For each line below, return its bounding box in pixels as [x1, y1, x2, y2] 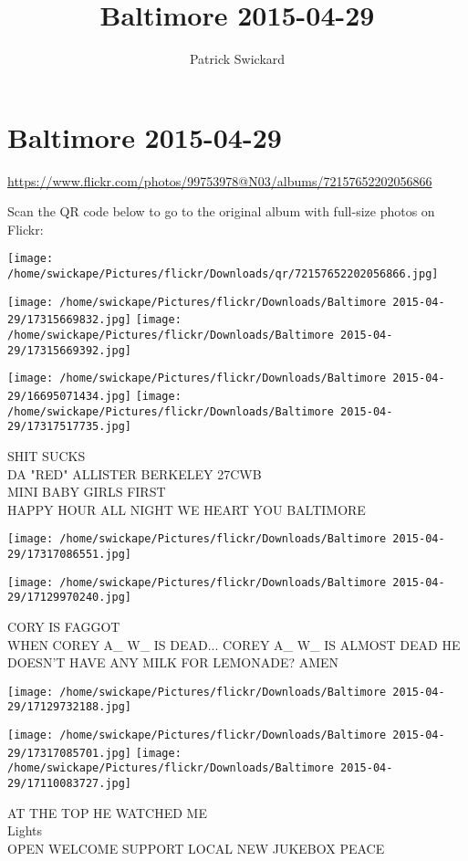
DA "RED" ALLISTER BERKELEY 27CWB [7, 464, 262, 483]
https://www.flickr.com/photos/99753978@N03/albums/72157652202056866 [7, 171, 432, 190]
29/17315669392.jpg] [7, 343, 132, 357]
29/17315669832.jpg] [7, 313, 132, 327]
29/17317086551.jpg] [7, 548, 132, 562]
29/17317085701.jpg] [7, 746, 132, 760]
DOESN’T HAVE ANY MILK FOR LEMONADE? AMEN [7, 653, 339, 672]
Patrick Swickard [189, 49, 286, 68]
